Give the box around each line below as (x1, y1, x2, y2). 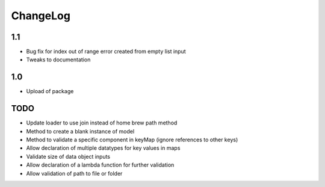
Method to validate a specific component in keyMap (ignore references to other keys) (26, 136, 238, 144)
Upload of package (26, 88, 74, 95)
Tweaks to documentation (26, 56, 91, 63)
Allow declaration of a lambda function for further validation (26, 161, 175, 168)
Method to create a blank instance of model (26, 127, 135, 135)
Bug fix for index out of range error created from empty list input (26, 48, 186, 55)
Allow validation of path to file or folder (26, 170, 123, 177)
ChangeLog (11, 9, 70, 22)
